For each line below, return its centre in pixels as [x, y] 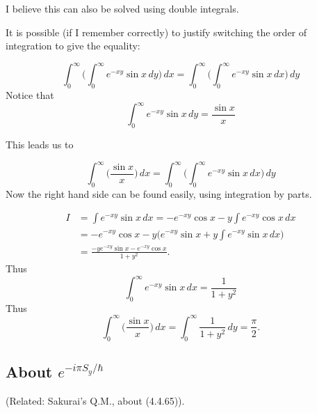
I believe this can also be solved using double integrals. [122, 8]
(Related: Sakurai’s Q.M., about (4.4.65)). [95, 400]
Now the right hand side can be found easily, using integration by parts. [159, 193]
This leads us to [40, 144]
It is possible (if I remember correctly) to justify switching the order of [156, 32]
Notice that [30, 95]
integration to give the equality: [73, 46]
